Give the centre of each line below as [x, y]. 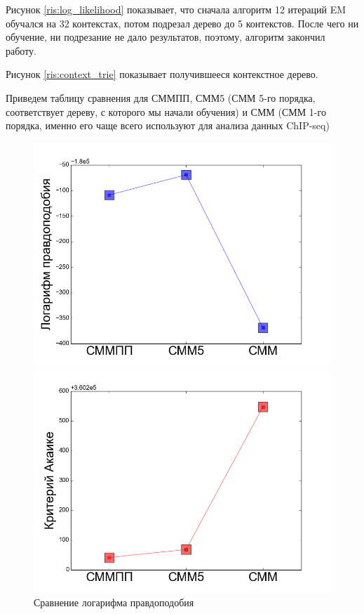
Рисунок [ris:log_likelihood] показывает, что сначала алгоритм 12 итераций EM [176, 9]
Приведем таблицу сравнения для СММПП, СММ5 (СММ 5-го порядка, [161, 97]
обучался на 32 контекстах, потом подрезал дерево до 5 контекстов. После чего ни [182, 23]
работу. [21, 50]
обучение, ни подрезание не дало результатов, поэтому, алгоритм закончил [166, 37]
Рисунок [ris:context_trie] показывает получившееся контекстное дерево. [162, 74]
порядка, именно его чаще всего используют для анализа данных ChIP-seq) [168, 125]
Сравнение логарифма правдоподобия [114, 602]
